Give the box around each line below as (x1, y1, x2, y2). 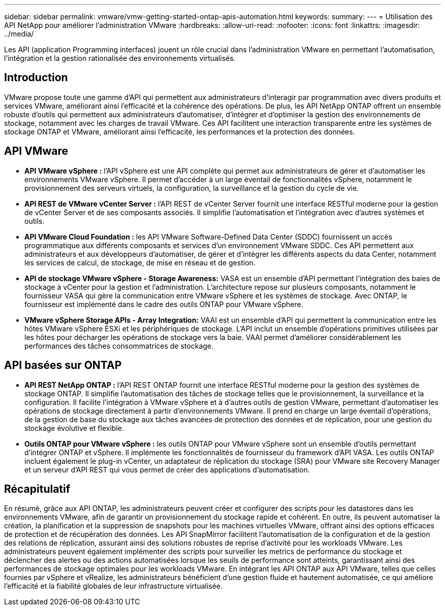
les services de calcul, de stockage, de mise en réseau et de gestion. (24, 258, 256, 267)
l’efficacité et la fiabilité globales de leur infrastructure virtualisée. (4, 582, 223, 591)
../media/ (4, 29, 34, 38)
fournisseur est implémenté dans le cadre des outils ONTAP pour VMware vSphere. (24, 299, 303, 309)
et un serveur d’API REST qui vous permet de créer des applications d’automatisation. (24, 465, 310, 474)
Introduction (4, 71, 68, 84)
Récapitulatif (4, 482, 71, 495)
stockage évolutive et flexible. (24, 423, 124, 432)
